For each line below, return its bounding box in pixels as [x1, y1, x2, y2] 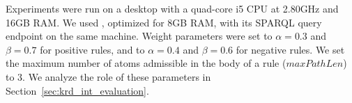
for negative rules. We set [236, 42, 345, 56]
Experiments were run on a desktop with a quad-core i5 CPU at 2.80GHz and [6, 1, 339, 15]
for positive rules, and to [40, 42, 145, 56]
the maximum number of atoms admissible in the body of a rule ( [6, 56, 286, 70]
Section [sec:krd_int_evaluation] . [6, 83, 149, 97]
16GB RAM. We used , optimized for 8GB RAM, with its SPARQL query [6, 15, 322, 29]
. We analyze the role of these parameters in [22, 69, 211, 84]
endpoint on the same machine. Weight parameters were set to [6, 29, 273, 43]
